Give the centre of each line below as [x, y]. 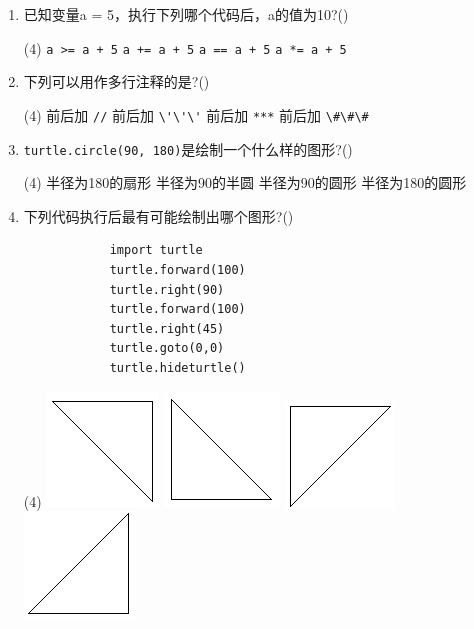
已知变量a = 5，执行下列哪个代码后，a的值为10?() [186, 14]
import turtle [156, 250]
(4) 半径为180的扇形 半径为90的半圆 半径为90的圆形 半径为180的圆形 [245, 182]
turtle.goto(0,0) [167, 348]
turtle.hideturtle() [177, 367]
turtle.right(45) [167, 328]
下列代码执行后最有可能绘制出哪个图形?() [158, 215]
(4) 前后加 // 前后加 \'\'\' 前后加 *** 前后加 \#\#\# [196, 114]
